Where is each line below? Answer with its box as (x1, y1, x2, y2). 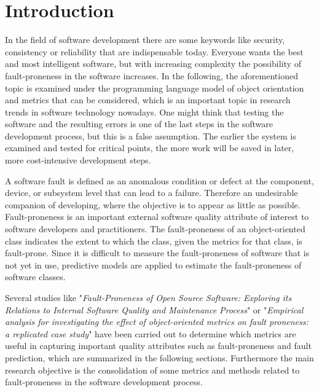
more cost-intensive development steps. (5, 154, 151, 167)
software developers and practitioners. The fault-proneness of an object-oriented (5, 222, 305, 235)
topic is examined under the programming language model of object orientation (5, 81, 304, 94)
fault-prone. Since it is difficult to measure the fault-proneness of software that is (5, 246, 310, 259)
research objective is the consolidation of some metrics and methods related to (5, 363, 300, 376)
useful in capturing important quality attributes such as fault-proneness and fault (5, 339, 312, 352)
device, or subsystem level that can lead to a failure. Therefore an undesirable (5, 186, 298, 199)
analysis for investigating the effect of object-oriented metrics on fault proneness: (5, 315, 309, 328)
